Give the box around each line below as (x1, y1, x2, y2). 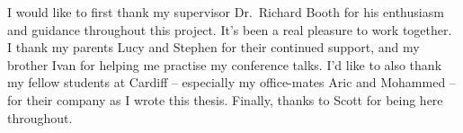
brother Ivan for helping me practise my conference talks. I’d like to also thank (7, 55, 442, 74)
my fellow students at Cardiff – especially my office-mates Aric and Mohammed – (7, 73, 456, 92)
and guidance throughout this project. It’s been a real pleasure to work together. (7, 20, 452, 39)
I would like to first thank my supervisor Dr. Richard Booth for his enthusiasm (7, 3, 444, 21)
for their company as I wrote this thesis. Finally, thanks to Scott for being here (7, 90, 443, 109)
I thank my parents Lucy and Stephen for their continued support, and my (7, 38, 420, 57)
